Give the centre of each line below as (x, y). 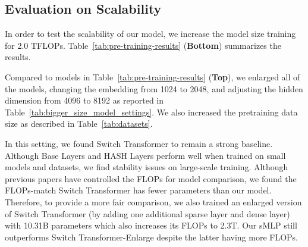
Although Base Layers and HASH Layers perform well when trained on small (145, 155)
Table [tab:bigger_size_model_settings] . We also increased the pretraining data (151, 112)
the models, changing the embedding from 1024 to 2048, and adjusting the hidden (154, 88)
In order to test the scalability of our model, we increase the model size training (150, 34)
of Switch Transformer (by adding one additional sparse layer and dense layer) (147, 213)
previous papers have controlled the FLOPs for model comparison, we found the (151, 178)
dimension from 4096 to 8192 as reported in (84, 100)
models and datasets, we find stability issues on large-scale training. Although (147, 167)
